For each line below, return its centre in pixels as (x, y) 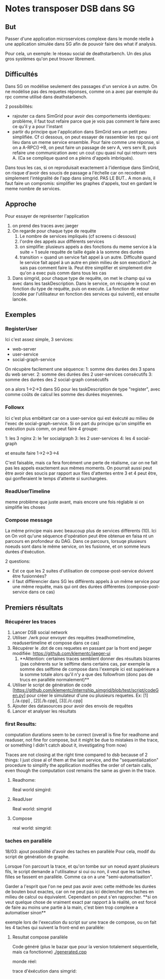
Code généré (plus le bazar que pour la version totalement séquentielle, (85, 947)
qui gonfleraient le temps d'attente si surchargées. (56, 478)
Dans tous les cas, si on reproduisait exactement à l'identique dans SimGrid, (82, 167)
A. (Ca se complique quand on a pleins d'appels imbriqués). (73, 158)
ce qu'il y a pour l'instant (37, 126)
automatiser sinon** (25, 913)
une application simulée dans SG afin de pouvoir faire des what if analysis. (81, 44)
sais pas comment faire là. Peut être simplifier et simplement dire (86, 267)
